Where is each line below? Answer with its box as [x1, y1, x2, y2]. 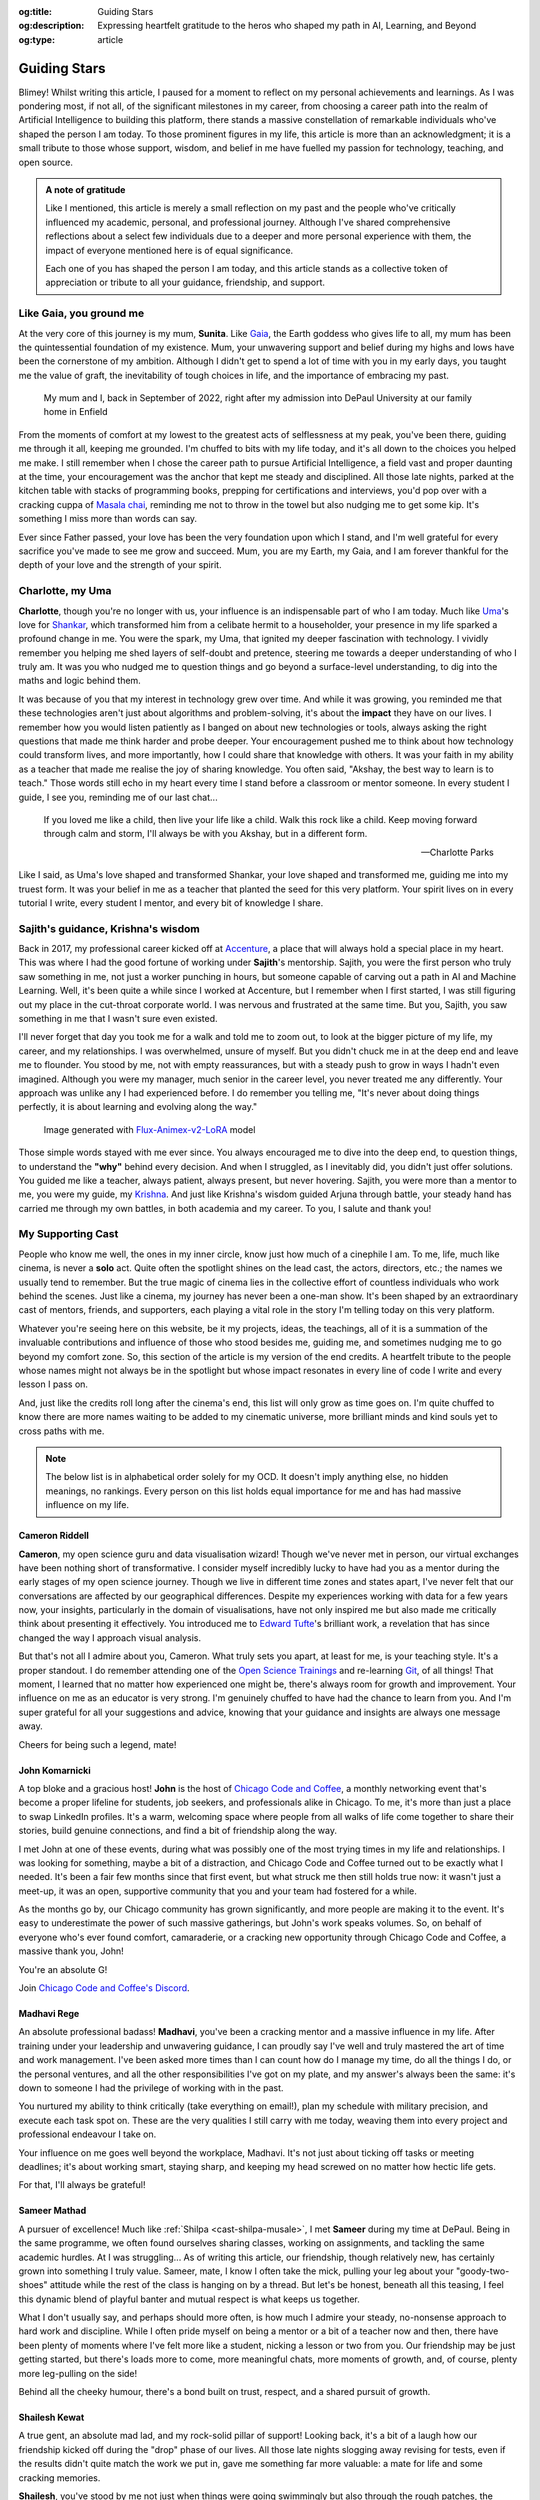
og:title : [18, 6, 53, 17]
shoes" [18, 2279, 49, 2291]
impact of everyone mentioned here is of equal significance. [45, 244, 294, 256]
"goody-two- [455, 2265, 510, 2277]
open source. [18, 156, 74, 168]
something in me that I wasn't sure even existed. [18, 1013, 218, 1025]
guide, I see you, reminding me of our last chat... [18, 791, 219, 803]
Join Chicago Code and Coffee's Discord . [18, 1982, 190, 1994]
